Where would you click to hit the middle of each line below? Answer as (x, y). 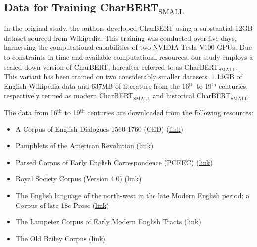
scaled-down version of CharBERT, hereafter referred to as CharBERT (111, 66)
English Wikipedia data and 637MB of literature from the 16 (97, 86)
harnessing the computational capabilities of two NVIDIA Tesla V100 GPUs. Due (128, 47)
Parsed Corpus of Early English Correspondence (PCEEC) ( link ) (114, 162)
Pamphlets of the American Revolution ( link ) (84, 145)
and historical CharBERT (192, 96)
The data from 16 (31, 112)
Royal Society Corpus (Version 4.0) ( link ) (78, 179)
